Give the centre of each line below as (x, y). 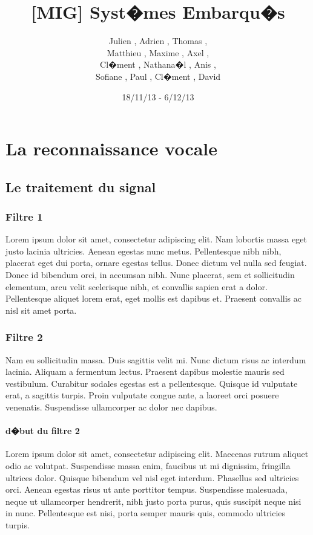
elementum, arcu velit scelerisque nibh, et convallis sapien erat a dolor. (137, 286)
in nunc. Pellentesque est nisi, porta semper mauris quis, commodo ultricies (146, 513)
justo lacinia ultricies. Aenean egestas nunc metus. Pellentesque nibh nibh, (143, 251)
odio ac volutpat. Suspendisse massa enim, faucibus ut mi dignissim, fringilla (148, 466)
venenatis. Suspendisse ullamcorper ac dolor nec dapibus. (111, 407)
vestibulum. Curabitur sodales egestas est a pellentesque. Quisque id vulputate (152, 383)
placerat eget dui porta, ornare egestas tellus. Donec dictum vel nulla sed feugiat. (156, 263)
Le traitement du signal (81, 186)
